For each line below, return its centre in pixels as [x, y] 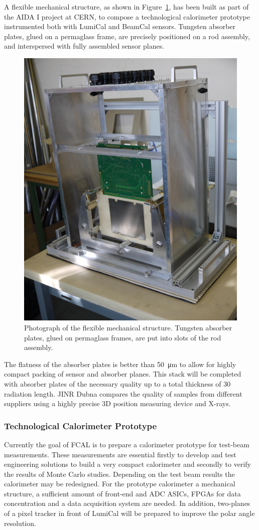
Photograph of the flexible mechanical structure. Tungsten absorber [128, 327]
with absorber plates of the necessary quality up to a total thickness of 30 [117, 383]
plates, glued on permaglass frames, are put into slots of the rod [123, 337]
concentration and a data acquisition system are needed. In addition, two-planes [127, 503]
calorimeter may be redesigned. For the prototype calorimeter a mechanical [120, 484]
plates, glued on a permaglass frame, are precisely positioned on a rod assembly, [127, 36]
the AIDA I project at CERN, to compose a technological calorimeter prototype [127, 16]
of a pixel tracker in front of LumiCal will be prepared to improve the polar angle [129, 513]
